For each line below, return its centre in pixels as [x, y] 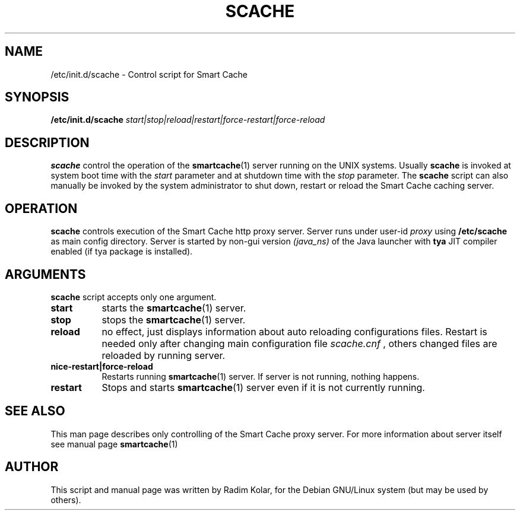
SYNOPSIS [37, 97]
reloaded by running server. [164, 355]
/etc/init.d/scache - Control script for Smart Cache [149, 74]
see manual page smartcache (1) [114, 444]
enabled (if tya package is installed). [122, 252]
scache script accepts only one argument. [134, 297]
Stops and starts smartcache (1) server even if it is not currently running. [263, 387]
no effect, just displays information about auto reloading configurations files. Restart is [294, 331]
